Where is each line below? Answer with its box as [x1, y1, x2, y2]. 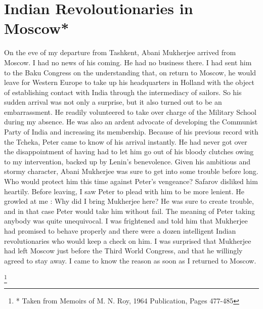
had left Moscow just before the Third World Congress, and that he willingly [4, 245, 243, 256]
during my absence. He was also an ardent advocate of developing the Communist [4, 116, 258, 127]
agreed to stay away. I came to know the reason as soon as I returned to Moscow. [4, 255, 256, 266]
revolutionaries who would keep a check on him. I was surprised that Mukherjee [4, 235, 251, 246]
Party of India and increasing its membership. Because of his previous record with [4, 126, 258, 137]
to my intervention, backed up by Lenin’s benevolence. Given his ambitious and [4, 156, 251, 166]
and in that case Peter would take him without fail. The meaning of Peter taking [4, 205, 255, 216]
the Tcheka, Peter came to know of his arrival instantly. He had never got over [4, 136, 247, 147]
